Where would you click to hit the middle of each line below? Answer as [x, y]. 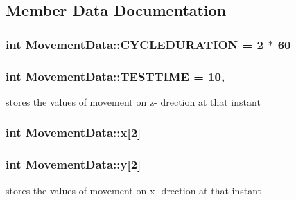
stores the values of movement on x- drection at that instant [134, 190]
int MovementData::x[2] [73, 133]
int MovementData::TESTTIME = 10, [115, 76]
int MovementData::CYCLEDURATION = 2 [134, 44]
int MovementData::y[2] [73, 164]
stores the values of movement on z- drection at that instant [133, 101]
